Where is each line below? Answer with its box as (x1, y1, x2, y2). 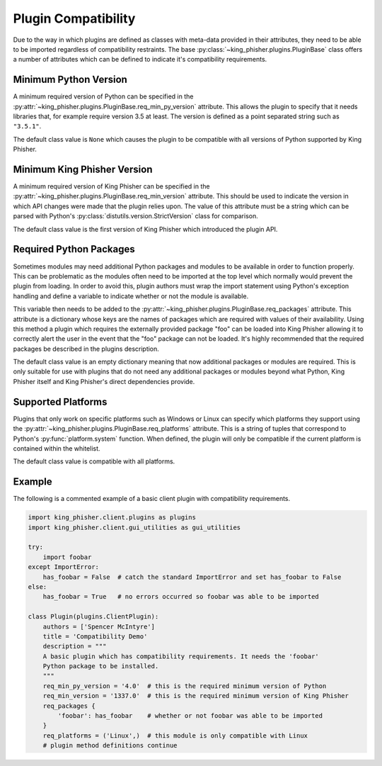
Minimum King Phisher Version (13, 164, 153, 175)
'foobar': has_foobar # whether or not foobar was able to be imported (57, 712, 323, 720)
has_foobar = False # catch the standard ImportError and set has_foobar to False (42, 573, 342, 581)
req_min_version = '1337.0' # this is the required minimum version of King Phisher (42, 692, 349, 700)
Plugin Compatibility (13, 11, 136, 26)
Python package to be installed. (42, 663, 159, 670)
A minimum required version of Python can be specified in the (13, 92, 194, 101)
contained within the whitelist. (13, 444, 100, 453)
